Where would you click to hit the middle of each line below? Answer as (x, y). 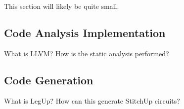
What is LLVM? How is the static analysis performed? (87, 53)
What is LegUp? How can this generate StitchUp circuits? (92, 100)
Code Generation (49, 80)
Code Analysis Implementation (85, 32)
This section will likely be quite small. (62, 6)
